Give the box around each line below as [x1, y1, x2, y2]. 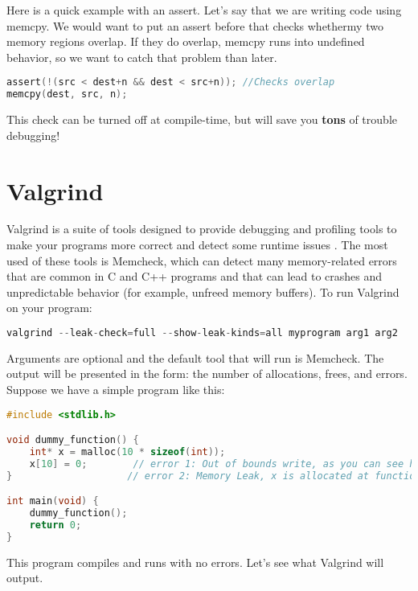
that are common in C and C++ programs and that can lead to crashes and [6, 268, 383, 285]
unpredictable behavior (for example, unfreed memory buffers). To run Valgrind [6, 283, 400, 300]
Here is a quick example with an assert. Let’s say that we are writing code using [6, 2, 402, 18]
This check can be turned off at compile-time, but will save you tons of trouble [6, 111, 397, 128]
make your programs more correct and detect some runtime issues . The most [6, 236, 388, 253]
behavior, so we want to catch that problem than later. [6, 48, 277, 65]
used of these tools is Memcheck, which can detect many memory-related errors [6, 252, 397, 269]
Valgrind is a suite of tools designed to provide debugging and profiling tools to [6, 220, 397, 237]
